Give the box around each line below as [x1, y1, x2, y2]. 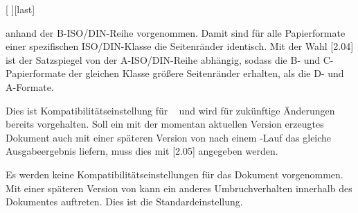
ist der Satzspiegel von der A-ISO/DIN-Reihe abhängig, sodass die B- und [6, 52, 321, 67]
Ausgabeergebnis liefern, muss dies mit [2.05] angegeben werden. [6, 144, 278, 158]
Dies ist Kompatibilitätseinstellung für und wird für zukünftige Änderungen [6, 103, 335, 117]
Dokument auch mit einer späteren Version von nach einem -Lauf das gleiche [6, 130, 332, 144]
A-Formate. [6, 79, 54, 94]
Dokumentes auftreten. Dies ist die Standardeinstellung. [6, 194, 243, 209]
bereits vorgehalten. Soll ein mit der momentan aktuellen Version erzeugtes [6, 117, 324, 131]
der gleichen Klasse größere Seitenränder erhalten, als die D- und [69, 66, 344, 80]
